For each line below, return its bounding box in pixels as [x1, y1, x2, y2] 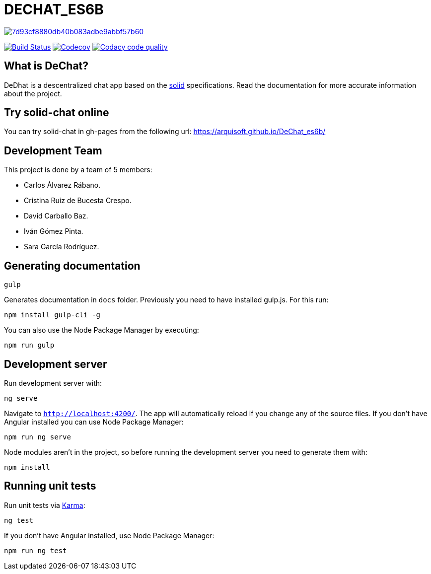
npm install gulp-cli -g [4, 311, 100, 319]
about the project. [4, 89, 62, 98]
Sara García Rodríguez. [24, 242, 99, 251]
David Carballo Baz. [24, 212, 88, 220]
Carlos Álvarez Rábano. [24, 181, 101, 190]
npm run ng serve [4, 432, 71, 441]
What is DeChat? [4, 60, 89, 72]
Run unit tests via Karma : [4, 501, 85, 509]
